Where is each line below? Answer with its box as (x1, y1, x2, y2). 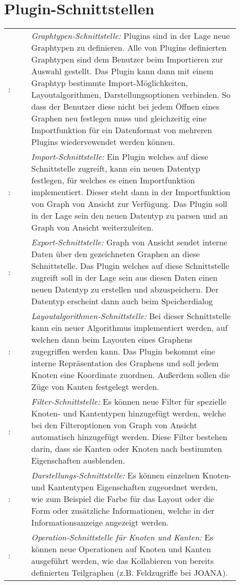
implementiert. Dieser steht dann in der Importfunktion (31, 186, 230, 198)
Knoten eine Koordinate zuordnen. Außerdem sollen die (31, 369, 230, 381)
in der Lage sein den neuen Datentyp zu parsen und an (31, 210, 228, 222)
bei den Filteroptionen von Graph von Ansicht (31, 419, 197, 431)
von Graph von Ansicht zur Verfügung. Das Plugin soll (31, 198, 228, 210)
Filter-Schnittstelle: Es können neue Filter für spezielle (31, 395, 227, 408)
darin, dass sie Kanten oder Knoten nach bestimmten (31, 443, 222, 455)
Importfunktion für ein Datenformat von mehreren (31, 124, 212, 136)
